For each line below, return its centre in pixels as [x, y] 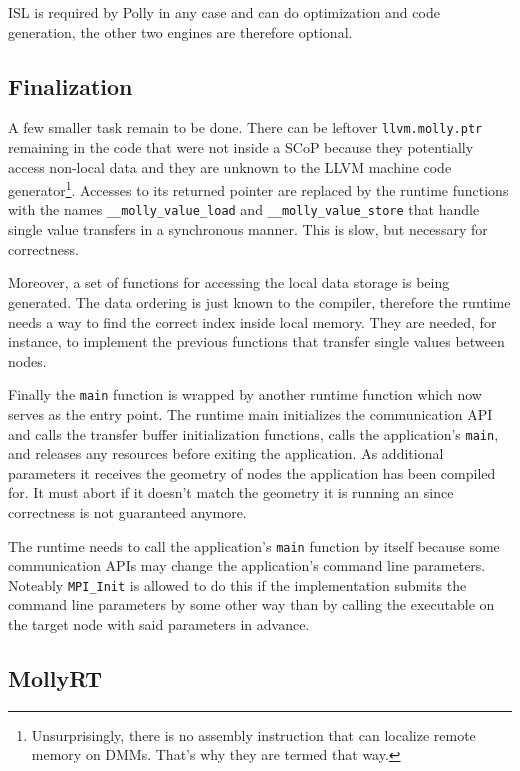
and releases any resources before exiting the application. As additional [226, 453]
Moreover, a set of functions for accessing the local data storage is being [229, 282]
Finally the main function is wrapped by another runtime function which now [245, 394]
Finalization [70, 85]
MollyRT [55, 678]
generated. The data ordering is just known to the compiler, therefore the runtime [259, 301]
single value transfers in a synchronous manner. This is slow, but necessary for [248, 229]
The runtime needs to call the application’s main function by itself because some [254, 545]
